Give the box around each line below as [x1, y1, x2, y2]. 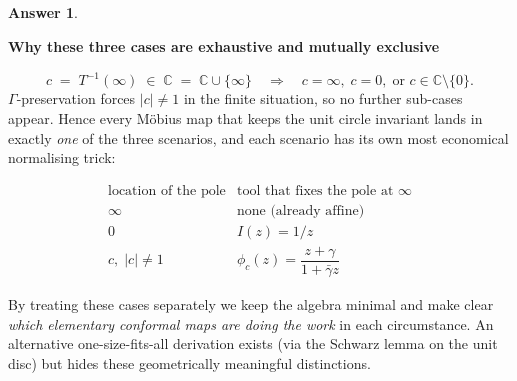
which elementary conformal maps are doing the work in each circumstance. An [8, 313, 494, 334]
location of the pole [108, 183, 226, 198]
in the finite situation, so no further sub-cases [183, 88, 463, 109]
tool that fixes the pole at [236, 183, 394, 198]
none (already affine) [236, 203, 365, 218]
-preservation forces [16, 88, 136, 109]
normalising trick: [8, 147, 116, 168]
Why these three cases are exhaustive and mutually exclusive [8, 35, 440, 56]
